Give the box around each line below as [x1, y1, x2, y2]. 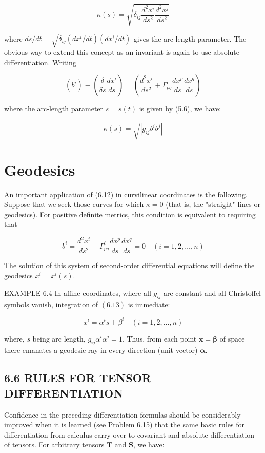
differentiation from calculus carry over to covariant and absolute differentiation [4, 429, 255, 440]
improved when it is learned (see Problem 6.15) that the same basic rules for [4, 419, 244, 430]
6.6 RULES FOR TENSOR [4, 370, 151, 386]
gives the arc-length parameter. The [133, 33, 247, 44]
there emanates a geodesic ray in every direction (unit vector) [4, 345, 198, 355]
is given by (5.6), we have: [139, 103, 221, 114]
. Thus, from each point [122, 333, 197, 344]
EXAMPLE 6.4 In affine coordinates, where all [4, 287, 151, 298]
